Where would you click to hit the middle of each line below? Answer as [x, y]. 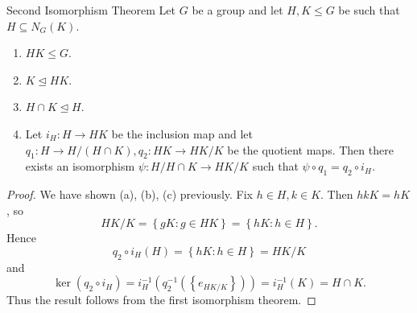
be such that [369, 10]
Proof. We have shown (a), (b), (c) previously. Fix [130, 194]
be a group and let [237, 10]
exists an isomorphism [80, 166]
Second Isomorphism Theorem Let [91, 10]
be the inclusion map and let [182, 133]
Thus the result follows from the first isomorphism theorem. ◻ [161, 300]
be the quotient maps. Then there [310, 149]
